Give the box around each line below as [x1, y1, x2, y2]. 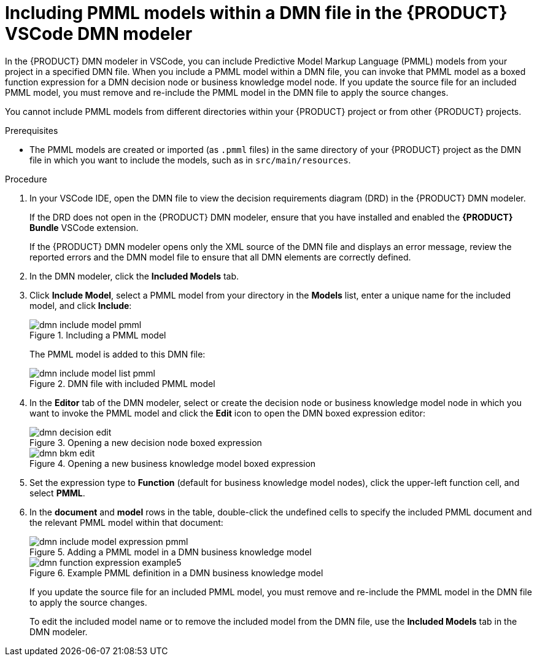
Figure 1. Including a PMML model [29, 329, 166, 340]
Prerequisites [5, 125, 58, 136]
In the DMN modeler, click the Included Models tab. [29, 270, 239, 281]
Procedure [5, 173, 47, 184]
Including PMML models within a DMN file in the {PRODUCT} [5, 2, 508, 23]
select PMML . [29, 487, 85, 498]
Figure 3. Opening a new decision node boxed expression [29, 437, 262, 448]
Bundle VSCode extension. [29, 222, 139, 233]
